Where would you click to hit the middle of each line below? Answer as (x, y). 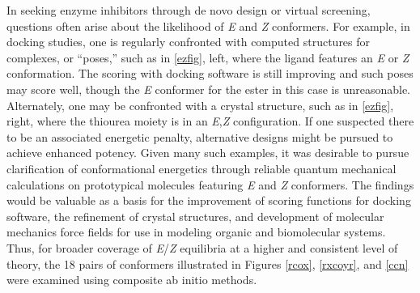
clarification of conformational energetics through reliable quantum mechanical (202, 168)
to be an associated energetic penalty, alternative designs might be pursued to (200, 136)
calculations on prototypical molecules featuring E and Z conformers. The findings (210, 184)
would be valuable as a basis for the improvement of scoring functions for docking (209, 200)
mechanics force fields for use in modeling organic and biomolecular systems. (196, 232)
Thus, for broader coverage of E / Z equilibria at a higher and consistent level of (202, 247)
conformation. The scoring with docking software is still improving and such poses (210, 73)
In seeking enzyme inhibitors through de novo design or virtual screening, (189, 10)
